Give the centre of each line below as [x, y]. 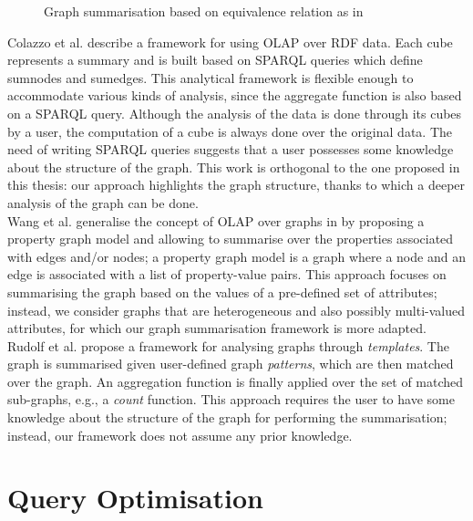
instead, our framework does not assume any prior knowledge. [180, 435]
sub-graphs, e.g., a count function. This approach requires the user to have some [231, 399]
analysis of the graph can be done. [103, 202]
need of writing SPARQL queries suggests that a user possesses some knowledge [231, 149]
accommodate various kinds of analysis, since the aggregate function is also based [235, 95]
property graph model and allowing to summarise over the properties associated [231, 239]
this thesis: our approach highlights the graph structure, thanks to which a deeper [236, 185]
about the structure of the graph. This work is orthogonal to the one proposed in [234, 167]
